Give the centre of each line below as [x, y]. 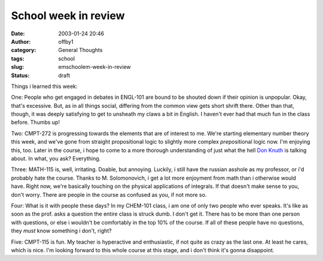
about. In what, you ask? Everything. [56, 159]
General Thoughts [80, 50]
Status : [20, 75]
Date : [18, 34]
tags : [18, 58]
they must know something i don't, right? [61, 231]
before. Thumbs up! [35, 122]
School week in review [68, 16]
